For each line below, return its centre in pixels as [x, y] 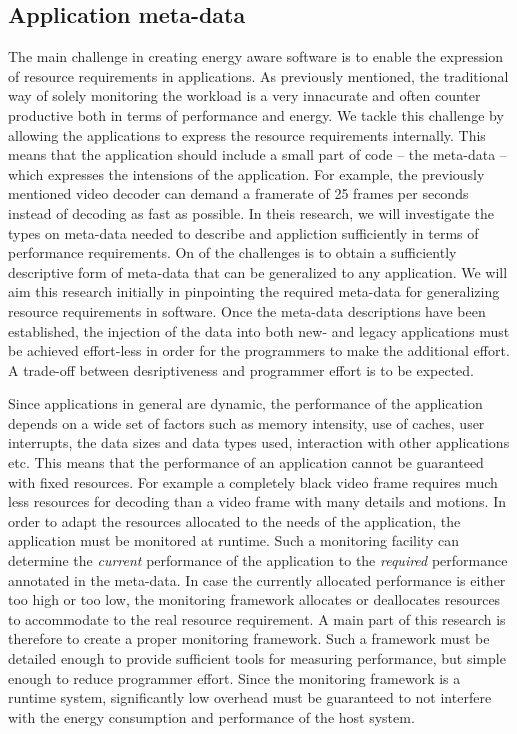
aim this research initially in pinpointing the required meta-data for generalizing [254, 291]
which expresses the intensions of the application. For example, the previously [246, 173]
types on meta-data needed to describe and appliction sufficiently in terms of [243, 232]
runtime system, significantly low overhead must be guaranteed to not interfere [250, 697]
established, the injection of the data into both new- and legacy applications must [259, 330]
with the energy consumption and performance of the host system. [211, 716]
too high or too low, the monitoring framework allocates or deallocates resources [254, 599]
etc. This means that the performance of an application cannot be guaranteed [246, 462]
